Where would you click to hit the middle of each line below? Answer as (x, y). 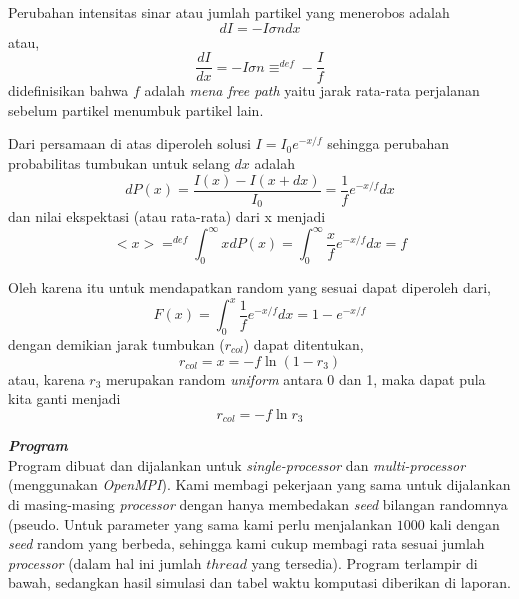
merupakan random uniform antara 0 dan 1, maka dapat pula (296, 378)
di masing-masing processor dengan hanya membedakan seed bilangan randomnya (258, 503)
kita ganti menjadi (64, 398)
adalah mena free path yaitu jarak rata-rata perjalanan (312, 90)
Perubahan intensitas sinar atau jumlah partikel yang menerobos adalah (229, 12)
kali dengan (464, 523)
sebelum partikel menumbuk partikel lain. (136, 109)
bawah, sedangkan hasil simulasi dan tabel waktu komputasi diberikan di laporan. (259, 582)
